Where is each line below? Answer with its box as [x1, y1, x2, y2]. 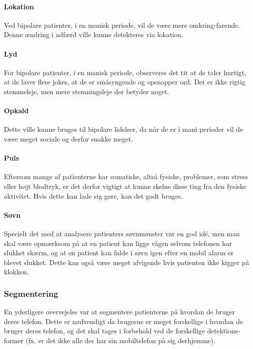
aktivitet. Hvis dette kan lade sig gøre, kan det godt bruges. [4, 190, 183, 201]
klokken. [4, 267, 29, 277]
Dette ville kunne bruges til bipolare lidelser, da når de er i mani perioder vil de [4, 124, 243, 134]
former [4, 335, 24, 345]
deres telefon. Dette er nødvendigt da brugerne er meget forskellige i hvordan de [4, 316, 243, 326]
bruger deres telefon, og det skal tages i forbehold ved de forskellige [4, 326, 205, 336]
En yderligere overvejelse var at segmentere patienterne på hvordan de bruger [4, 307, 235, 317]
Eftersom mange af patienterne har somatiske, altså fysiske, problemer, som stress [4, 171, 248, 182]
